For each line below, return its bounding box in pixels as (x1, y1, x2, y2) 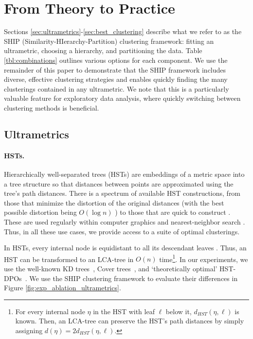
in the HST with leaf (93, 306, 155, 316)
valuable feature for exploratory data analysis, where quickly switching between (4, 93, 241, 103)
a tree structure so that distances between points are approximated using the (4, 178, 234, 188)
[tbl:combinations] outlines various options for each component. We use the (4, 55, 228, 65)
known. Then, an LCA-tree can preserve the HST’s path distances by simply (15, 316, 244, 326)
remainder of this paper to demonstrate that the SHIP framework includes (4, 64, 226, 75)
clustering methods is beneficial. (4, 102, 99, 113)
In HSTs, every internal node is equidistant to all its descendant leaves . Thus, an (4, 243, 247, 253)
